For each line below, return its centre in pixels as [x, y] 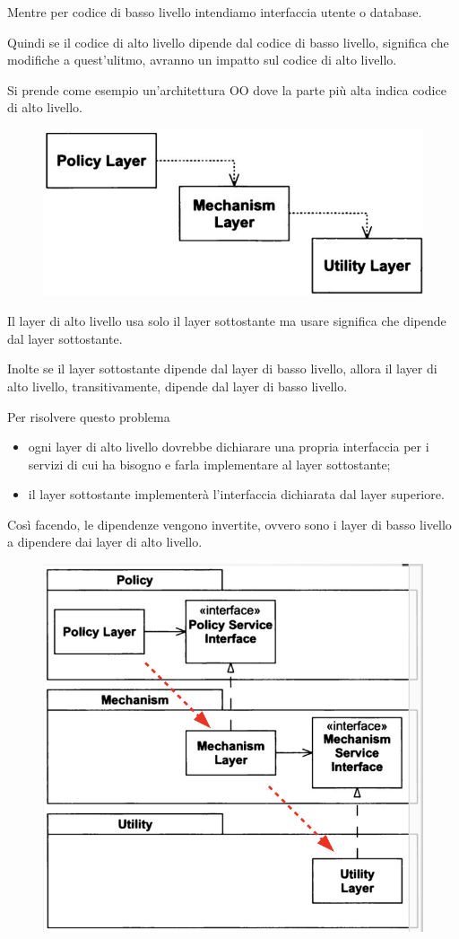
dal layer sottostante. [65, 338]
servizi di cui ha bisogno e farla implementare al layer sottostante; [209, 464]
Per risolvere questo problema [89, 416]
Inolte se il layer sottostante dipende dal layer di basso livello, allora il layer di [222, 369]
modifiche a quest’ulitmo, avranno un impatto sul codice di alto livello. [202, 60]
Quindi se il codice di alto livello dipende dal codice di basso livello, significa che [228, 42]
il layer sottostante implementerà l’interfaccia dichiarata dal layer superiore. [236, 494]
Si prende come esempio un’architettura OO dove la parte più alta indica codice [227, 89]
